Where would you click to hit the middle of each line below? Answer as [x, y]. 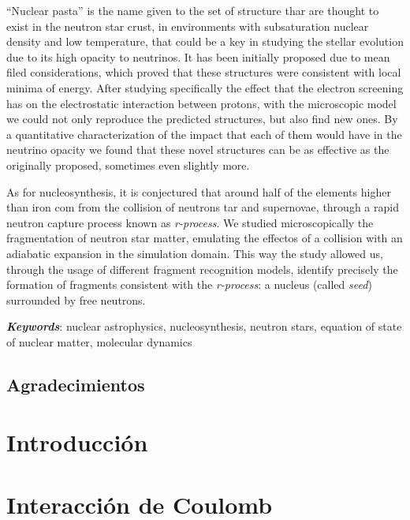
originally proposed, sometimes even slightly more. [128, 165]
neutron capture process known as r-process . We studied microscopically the [190, 222]
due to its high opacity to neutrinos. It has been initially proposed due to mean [198, 56]
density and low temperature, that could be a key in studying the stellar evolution [205, 41]
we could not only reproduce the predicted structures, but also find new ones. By [202, 119]
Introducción [77, 442]
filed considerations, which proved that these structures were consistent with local [204, 72]
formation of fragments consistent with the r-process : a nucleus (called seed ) [189, 284]
